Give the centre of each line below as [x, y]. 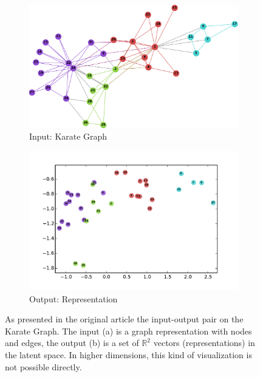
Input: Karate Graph [68, 136]
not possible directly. [43, 366]
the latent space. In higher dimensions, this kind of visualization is [128, 355]
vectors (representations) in [204, 343]
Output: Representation [74, 298]
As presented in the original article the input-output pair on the [124, 319]
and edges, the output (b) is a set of [72, 343]
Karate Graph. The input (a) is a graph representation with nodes [128, 331]
